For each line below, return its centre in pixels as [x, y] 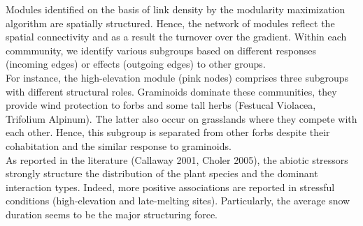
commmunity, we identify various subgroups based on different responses [161, 50]
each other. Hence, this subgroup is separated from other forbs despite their [168, 132]
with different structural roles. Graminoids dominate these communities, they [171, 91]
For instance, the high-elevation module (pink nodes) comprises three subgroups [177, 77]
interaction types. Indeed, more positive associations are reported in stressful [170, 187]
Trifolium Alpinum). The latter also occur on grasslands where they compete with [181, 118]
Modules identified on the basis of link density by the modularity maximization [176, 9]
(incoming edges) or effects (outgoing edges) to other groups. [136, 64]
